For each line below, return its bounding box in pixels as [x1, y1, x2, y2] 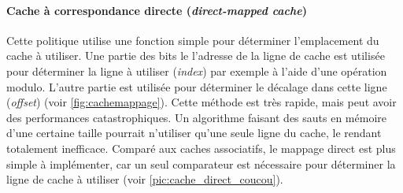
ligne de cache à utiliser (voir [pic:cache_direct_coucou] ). [6, 171, 283, 187]
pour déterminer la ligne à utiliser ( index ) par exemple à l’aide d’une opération [6, 62, 387, 79]
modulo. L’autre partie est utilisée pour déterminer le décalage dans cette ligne [6, 78, 387, 95]
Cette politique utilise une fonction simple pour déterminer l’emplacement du [6, 32, 379, 48]
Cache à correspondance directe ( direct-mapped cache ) [6, 2, 308, 18]
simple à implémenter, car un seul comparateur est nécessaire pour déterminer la [6, 155, 396, 172]
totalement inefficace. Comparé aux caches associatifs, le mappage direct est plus [6, 139, 396, 156]
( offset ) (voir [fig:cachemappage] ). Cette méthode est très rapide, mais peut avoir [6, 94, 397, 110]
